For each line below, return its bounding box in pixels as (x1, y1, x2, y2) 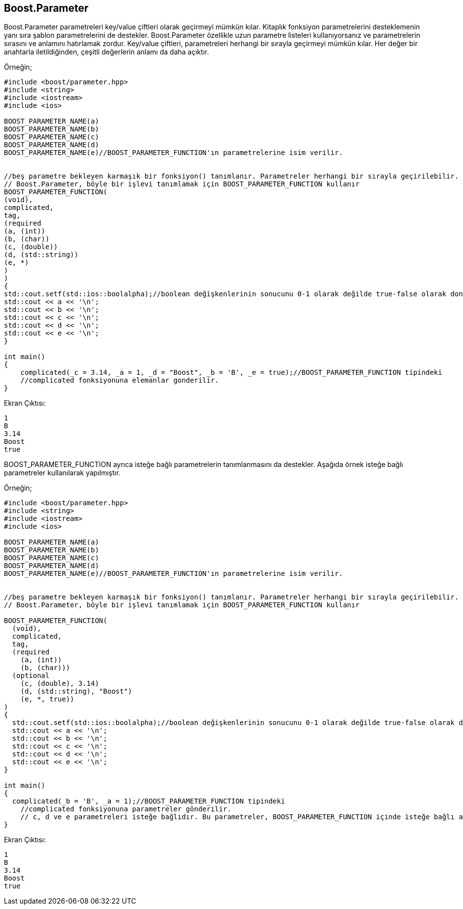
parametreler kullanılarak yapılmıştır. (4, 468, 121, 477)
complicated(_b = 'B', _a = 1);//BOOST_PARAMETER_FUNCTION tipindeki (12, 797, 285, 805)
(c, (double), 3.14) (20, 679, 99, 688)
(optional (12, 672, 50, 680)
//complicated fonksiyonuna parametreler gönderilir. (20, 805, 231, 813)
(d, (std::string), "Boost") (20, 687, 132, 696)
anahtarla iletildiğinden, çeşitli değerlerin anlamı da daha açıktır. (4, 48, 209, 56)
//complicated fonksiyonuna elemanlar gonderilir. (20, 376, 219, 385)
